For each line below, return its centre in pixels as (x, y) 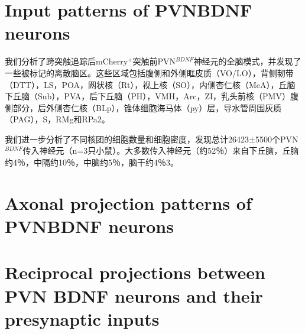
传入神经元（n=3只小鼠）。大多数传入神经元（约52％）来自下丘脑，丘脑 (161, 150)
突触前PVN (154, 61)
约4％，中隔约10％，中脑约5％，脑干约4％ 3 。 (92, 162)
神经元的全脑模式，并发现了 (247, 61)
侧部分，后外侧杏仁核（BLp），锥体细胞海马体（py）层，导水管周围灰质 (143, 107)
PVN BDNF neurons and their (134, 295)
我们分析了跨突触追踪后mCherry (66, 61)
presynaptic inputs (82, 318)
